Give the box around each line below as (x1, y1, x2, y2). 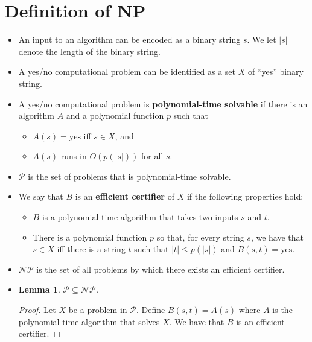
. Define (136, 303, 165, 316)
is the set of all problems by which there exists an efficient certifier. (36, 262, 285, 275)
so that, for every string (156, 230, 244, 243)
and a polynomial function (66, 109, 164, 122)
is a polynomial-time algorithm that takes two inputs (42, 211, 238, 223)
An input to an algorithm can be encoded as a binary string (18, 33, 241, 46)
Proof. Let (18, 303, 56, 316)
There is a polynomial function (33, 230, 147, 243)
